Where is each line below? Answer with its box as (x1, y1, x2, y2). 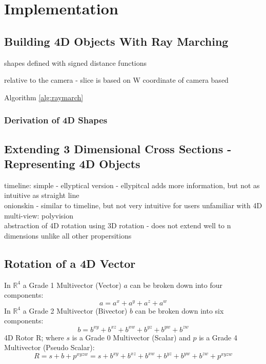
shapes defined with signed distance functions (4, 57, 147, 68)
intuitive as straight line (4, 190, 79, 201)
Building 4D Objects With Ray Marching (4, 33, 229, 49)
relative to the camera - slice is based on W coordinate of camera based (4, 75, 229, 85)
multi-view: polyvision (4, 210, 74, 221)
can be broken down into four (130, 279, 223, 290)
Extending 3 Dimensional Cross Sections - (4, 140, 232, 156)
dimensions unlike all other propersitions (4, 230, 132, 241)
